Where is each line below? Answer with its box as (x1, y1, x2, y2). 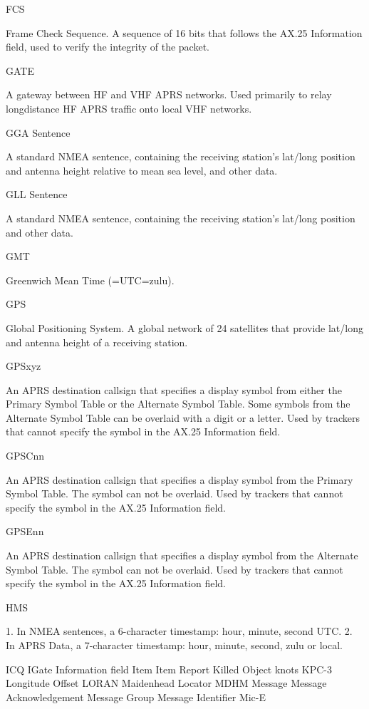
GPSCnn (6, 448, 44, 463)
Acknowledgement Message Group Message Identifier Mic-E (6, 689, 266, 704)
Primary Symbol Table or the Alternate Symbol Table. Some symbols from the (6, 396, 350, 411)
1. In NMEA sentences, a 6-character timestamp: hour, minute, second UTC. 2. (6, 623, 353, 638)
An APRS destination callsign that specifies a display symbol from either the (6, 382, 342, 397)
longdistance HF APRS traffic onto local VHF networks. (6, 100, 252, 115)
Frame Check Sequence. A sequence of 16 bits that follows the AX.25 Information (6, 25, 363, 40)
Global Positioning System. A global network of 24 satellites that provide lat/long (6, 320, 363, 335)
